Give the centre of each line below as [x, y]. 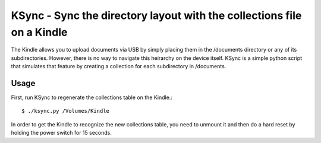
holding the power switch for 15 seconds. [62, 133]
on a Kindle [39, 32]
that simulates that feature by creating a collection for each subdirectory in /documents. [119, 66]
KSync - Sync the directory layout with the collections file [156, 15]
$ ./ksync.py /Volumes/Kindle [66, 111]
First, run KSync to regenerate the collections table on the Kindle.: [92, 97]
